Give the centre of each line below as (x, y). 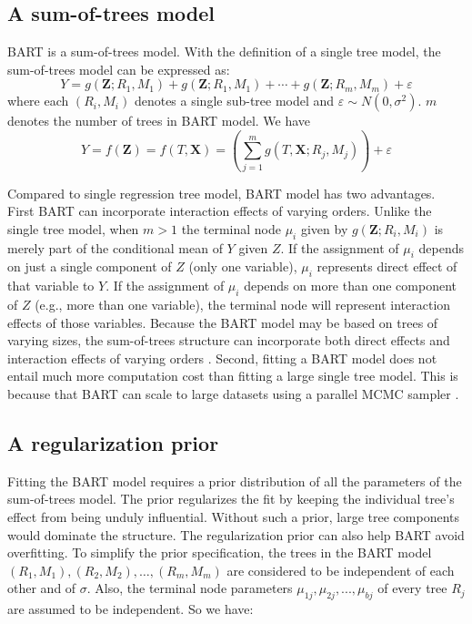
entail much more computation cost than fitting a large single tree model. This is (233, 376)
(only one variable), (243, 266)
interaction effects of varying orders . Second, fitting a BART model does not (222, 358)
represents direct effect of (387, 266)
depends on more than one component (350, 286)
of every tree (412, 588)
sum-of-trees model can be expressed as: (119, 69)
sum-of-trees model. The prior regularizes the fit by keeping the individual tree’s (231, 499)
